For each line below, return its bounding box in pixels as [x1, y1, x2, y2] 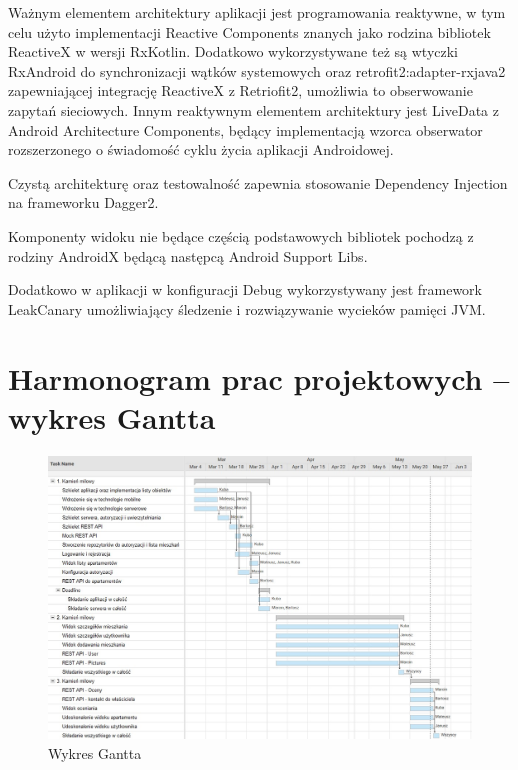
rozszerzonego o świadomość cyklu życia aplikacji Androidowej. [8, 139, 394, 160]
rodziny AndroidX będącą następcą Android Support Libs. [8, 245, 368, 266]
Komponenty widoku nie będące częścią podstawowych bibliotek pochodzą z [8, 225, 474, 246]
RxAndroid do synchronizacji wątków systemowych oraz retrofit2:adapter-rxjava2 [8, 60, 506, 81]
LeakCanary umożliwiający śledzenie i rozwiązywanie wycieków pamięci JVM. [8, 298, 486, 319]
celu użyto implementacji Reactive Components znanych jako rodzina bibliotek [8, 21, 491, 42]
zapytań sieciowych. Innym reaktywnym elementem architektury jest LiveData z [8, 99, 499, 120]
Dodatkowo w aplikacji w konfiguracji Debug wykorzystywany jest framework [8, 279, 482, 300]
